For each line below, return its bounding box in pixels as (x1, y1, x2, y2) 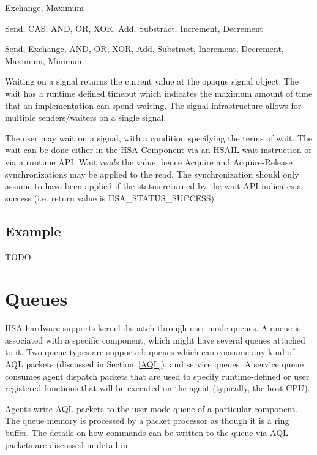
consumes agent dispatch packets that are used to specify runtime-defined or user (5, 369, 310, 382)
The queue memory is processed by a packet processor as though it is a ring (5, 414, 289, 427)
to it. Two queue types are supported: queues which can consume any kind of (5, 345, 294, 358)
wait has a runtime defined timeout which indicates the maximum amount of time (5, 86, 313, 99)
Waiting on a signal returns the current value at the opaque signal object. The (5, 75, 299, 88)
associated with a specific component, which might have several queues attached (5, 333, 305, 346)
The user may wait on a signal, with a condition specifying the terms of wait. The (5, 131, 313, 144)
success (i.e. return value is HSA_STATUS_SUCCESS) (5, 191, 215, 204)
